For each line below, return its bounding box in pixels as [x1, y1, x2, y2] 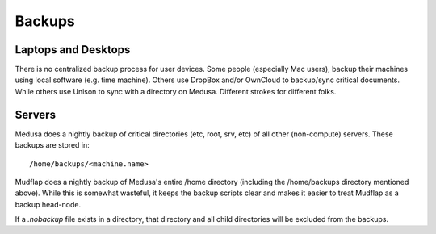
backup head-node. [15, 199, 81, 209]
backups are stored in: [15, 140, 90, 150]
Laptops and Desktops [15, 43, 131, 56]
